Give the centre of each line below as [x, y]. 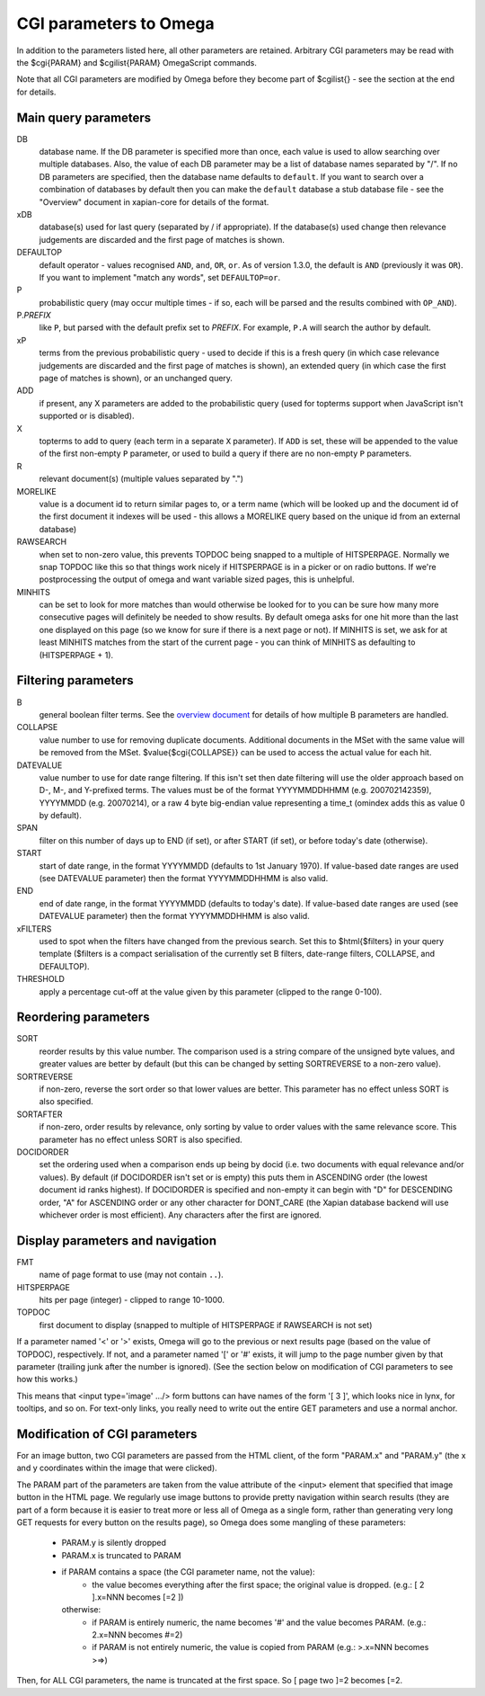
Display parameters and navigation [117, 1241]
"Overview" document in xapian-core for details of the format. [154, 201]
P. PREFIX [34, 316]
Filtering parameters [75, 680]
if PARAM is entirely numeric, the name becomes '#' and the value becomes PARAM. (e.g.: [259, 1622]
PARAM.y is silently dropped [114, 1543]
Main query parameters [84, 117]
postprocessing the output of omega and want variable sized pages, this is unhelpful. [197, 579]
